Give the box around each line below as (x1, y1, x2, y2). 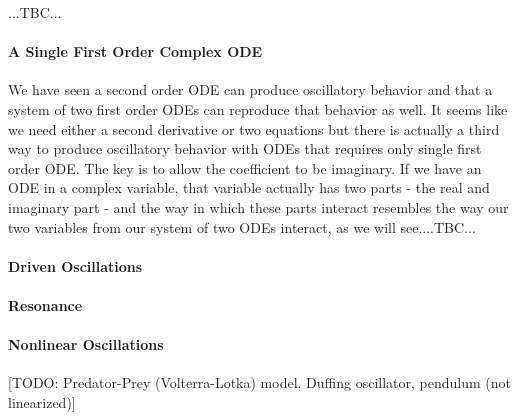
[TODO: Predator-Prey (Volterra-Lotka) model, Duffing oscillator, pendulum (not (8, 372, 512, 393)
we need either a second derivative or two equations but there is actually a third (8, 118, 500, 139)
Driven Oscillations (8, 255, 143, 276)
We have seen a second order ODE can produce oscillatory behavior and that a (8, 79, 493, 100)
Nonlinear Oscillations (8, 334, 164, 355)
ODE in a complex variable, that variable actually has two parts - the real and (8, 177, 490, 198)
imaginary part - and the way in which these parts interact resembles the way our (8, 196, 509, 217)
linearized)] (8, 391, 76, 412)
